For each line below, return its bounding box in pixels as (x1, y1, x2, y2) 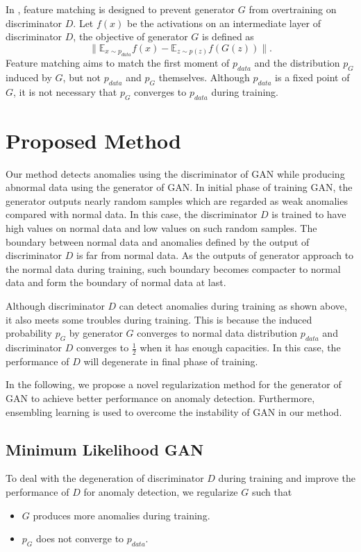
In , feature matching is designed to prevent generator (6, 2, 235, 16)
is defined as (202, 29, 254, 44)
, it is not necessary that (13, 84, 117, 99)
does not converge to (35, 531, 124, 546)
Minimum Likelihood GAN (6, 438, 204, 460)
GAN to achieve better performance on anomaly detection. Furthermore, (6, 391, 315, 405)
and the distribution (254, 56, 340, 70)
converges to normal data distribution (137, 326, 298, 340)
